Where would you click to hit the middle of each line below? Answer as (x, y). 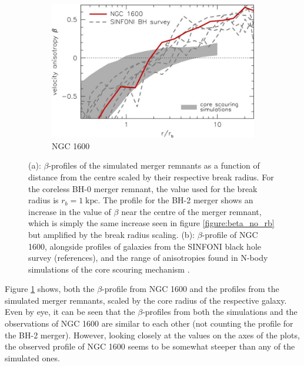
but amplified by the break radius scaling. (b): (111, 234)
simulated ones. (32, 357)
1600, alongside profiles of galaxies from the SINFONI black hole (145, 246)
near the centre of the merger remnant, (191, 211)
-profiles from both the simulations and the (220, 312)
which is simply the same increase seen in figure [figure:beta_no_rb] (151, 223)
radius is (44, 200)
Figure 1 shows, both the (50, 289)
